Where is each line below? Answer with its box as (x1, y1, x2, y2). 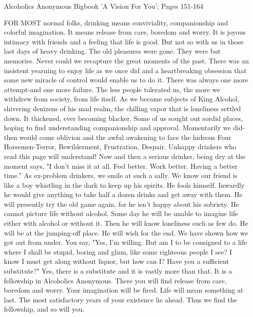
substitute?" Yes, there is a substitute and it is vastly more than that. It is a (4, 266, 232, 276)
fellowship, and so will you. (4, 304, 85, 314)
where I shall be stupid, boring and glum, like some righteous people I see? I (4, 246, 232, 257)
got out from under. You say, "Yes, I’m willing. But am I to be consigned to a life (4, 237, 247, 247)
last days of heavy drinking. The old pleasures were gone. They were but (4, 46, 221, 56)
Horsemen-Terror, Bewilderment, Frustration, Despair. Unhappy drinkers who (4, 141, 236, 152)
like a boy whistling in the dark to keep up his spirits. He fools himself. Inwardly (4, 179, 245, 190)
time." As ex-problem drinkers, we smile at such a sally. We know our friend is (4, 170, 238, 180)
